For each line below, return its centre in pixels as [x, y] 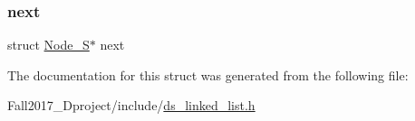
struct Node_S [48, 45]
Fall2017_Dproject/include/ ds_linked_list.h [131, 105]
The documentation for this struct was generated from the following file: [208, 74]
